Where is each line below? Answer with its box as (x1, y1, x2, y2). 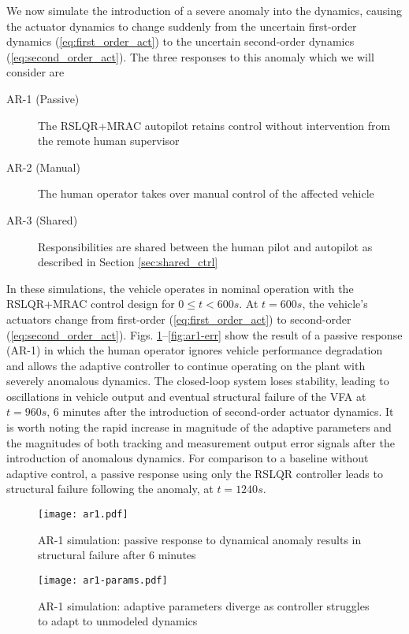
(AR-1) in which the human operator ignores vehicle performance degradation (6, 342, 383, 358)
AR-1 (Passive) (6, 90, 80, 106)
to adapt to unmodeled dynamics (38, 613, 198, 629)
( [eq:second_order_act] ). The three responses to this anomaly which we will (6, 48, 374, 65)
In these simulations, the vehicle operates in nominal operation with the (6, 280, 354, 296)
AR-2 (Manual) (6, 158, 80, 175)
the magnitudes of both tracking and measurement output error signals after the (6, 434, 395, 450)
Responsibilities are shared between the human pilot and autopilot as (38, 238, 373, 254)
